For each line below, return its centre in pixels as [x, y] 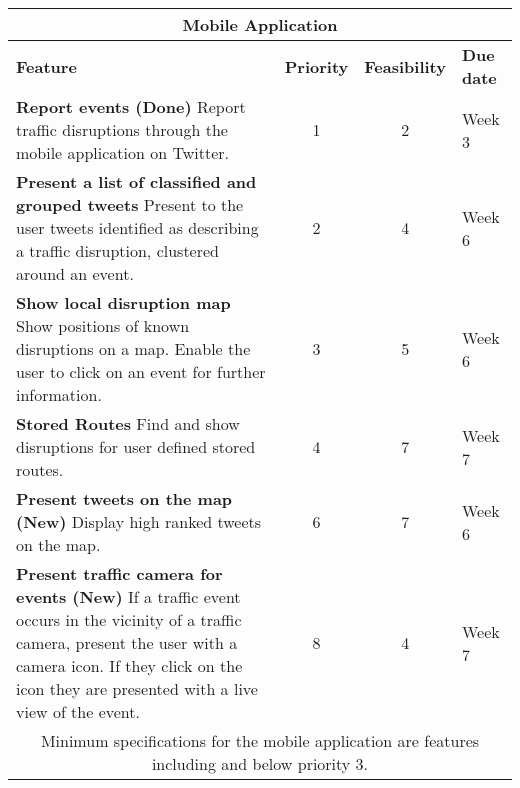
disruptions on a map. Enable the [133, 348]
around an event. [75, 273]
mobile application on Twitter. [122, 152]
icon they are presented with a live [137, 688]
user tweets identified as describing [137, 227]
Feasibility [405, 66]
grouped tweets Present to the [130, 204]
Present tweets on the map [124, 498]
